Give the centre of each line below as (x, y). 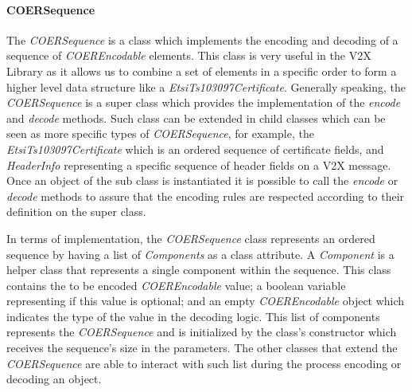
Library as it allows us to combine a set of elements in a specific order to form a (202, 71)
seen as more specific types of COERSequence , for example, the (160, 133)
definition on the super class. (76, 212)
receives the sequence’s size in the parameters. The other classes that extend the (202, 348)
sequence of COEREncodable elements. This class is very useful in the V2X (189, 55)
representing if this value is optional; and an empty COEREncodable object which (206, 301)
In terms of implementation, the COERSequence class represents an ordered (191, 238)
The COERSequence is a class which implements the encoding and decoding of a (202, 39)
